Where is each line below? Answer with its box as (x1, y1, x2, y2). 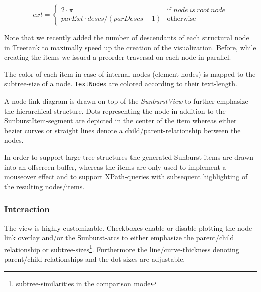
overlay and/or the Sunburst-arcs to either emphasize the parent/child (18, 232, 234, 243)
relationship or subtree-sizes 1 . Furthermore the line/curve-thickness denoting (4, 242, 239, 254)
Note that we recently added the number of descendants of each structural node (4, 32, 249, 42)
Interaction (4, 203, 50, 215)
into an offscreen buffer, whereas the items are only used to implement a (4, 161, 226, 172)
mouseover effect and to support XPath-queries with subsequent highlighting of (4, 171, 248, 182)
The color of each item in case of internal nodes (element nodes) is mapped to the (4, 68, 256, 79)
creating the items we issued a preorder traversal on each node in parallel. (4, 52, 231, 62)
